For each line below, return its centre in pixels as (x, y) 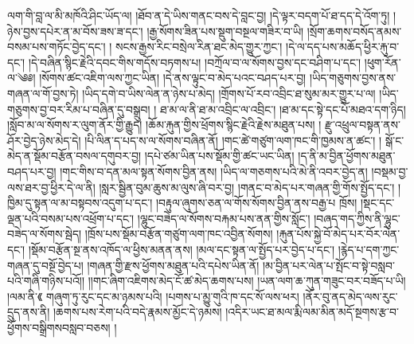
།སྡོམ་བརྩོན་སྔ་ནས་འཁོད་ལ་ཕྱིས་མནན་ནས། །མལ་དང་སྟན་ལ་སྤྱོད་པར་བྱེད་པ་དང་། (182, 249)
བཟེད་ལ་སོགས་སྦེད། (45, 234)
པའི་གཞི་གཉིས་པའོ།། (46, 281)
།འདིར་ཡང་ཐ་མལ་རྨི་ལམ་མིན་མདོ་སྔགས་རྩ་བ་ (312, 312)
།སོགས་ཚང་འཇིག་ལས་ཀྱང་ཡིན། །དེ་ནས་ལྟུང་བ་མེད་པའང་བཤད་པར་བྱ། (173, 78)
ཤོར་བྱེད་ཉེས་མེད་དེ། (44, 140)
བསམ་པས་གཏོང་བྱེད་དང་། (57, 47)
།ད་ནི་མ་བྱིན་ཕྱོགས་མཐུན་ (347, 156)
